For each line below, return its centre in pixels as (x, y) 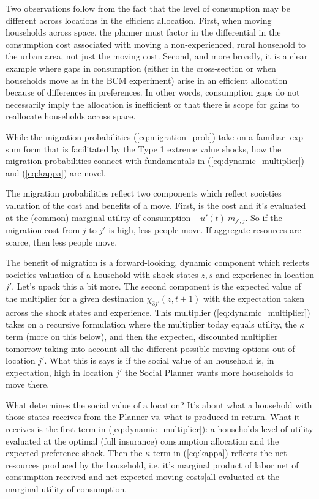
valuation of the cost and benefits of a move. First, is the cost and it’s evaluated (156, 205)
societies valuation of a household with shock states (102, 274)
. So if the (264, 217)
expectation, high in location (59, 372)
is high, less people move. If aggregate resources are (205, 229)
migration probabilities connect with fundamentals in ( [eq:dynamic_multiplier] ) (155, 161)
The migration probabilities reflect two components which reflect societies (144, 193)
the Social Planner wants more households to (209, 372)
